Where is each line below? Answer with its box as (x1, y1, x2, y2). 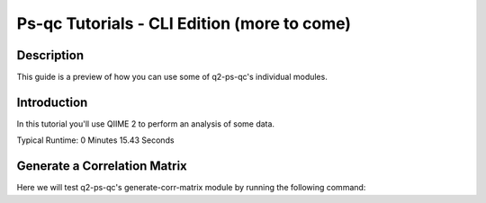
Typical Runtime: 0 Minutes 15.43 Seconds (16, 135, 175, 146)
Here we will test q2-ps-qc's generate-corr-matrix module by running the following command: (16, 182, 366, 193)
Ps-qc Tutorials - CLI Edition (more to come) (16, 13, 351, 33)
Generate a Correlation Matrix (16, 158, 188, 174)
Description (16, 48, 85, 63)
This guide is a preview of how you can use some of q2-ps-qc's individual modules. (16, 72, 328, 83)
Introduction (16, 94, 88, 110)
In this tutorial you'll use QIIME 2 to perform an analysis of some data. (16, 118, 274, 129)
